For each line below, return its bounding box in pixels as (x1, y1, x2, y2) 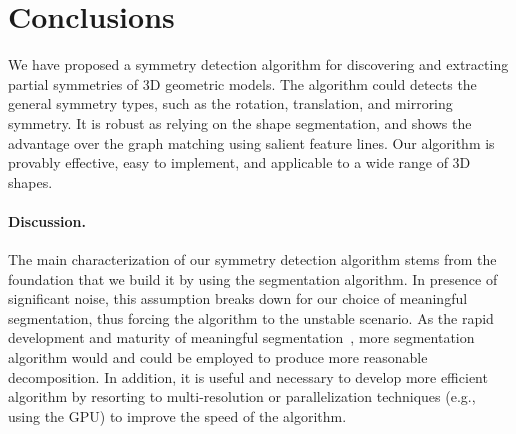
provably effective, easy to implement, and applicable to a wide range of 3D (8, 152, 471, 173)
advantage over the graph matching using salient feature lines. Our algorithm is (8, 132, 495, 153)
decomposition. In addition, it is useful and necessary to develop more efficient (8, 366, 488, 387)
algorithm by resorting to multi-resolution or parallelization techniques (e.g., (8, 386, 476, 407)
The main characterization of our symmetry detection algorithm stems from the (8, 249, 497, 270)
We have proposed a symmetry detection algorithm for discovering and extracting (8, 54, 509, 75)
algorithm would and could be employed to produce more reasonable (8, 347, 428, 368)
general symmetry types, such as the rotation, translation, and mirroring (8, 93, 453, 114)
